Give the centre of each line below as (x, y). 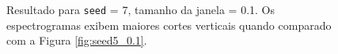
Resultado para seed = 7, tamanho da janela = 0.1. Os (141, 9)
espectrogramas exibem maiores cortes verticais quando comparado (169, 25)
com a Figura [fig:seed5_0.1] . (77, 40)
